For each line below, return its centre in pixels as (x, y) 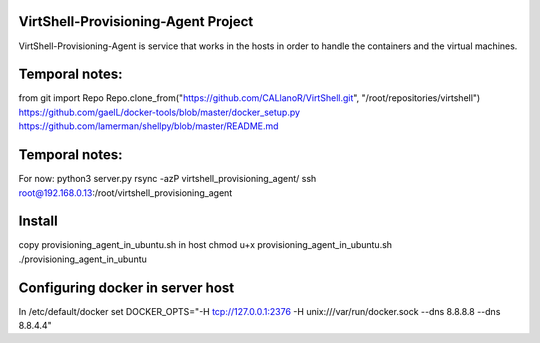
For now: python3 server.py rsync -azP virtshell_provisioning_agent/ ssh (167, 179)
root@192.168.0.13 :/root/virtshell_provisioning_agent (125, 192)
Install (38, 221)
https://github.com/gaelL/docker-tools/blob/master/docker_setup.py (159, 112)
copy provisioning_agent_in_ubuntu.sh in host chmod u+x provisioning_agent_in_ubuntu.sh (205, 245)
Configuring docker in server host (126, 287)
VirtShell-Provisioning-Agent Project (136, 21)
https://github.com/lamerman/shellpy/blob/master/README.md (148, 126)
